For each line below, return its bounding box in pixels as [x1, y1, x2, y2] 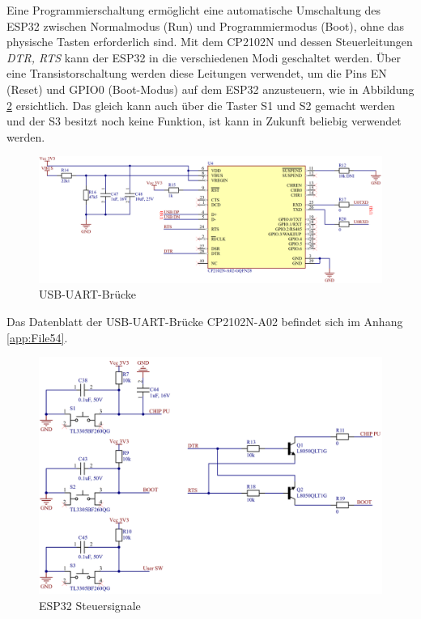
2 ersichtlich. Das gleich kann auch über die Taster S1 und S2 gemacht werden [6, 96, 395, 113]
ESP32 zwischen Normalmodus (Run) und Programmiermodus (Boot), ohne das [6, 17, 405, 34]
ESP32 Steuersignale [39, 596, 141, 613]
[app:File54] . [6, 329, 68, 346]
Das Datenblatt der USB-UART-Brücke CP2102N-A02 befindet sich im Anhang [6, 313, 403, 330]
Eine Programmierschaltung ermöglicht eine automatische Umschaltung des [6, 2, 381, 18]
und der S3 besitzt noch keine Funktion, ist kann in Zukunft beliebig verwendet [6, 112, 402, 129]
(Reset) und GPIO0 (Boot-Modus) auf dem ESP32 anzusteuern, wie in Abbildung [6, 80, 415, 97]
